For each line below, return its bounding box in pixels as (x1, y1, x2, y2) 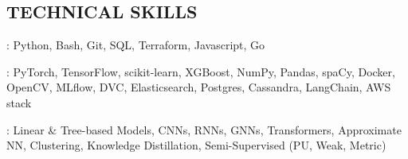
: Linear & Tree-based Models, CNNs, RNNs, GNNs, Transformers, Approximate (6, 121, 402, 138)
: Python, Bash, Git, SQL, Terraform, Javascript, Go (6, 37, 265, 53)
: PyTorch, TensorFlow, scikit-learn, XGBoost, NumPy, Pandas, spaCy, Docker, (6, 63, 395, 79)
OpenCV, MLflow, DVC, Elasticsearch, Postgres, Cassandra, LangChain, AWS (6, 79, 391, 95)
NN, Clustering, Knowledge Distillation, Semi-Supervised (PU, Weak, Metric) (6, 137, 386, 153)
